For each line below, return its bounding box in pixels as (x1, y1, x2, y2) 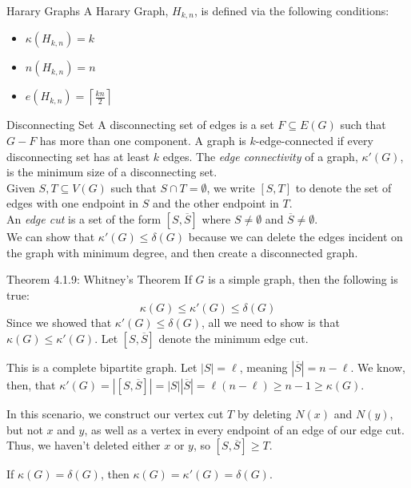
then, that (6, 376, 56, 393)
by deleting (237, 405, 292, 421)
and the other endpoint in (152, 195, 279, 212)
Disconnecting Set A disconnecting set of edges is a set (6, 116, 274, 133)
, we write (206, 179, 255, 196)
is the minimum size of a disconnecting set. (6, 163, 217, 180)
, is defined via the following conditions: (194, 2, 389, 18)
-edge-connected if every (255, 132, 373, 149)
